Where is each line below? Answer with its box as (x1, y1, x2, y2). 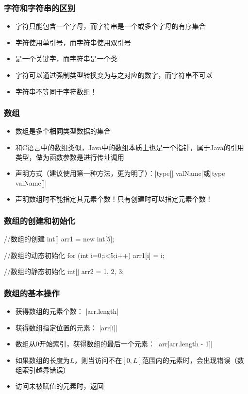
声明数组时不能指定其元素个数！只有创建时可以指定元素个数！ (15, 194, 213, 204)
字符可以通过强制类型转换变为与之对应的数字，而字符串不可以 (15, 70, 213, 80)
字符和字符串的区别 (4, 1, 76, 14)
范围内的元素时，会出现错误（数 (142, 355, 244, 365)
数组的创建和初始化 (4, 214, 76, 226)
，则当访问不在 (74, 355, 122, 365)
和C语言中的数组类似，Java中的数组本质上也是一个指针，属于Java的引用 (15, 142, 244, 152)
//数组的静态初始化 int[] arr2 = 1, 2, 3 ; (4, 266, 124, 276)
